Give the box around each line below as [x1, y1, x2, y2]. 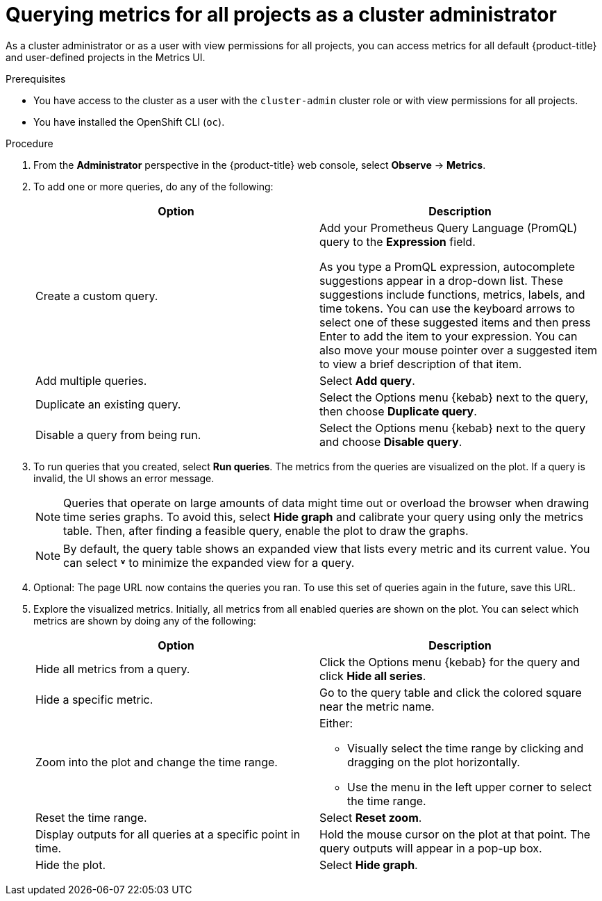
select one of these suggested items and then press [319, 315, 591, 329]
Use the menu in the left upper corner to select [347, 779, 592, 794]
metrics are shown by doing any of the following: [33, 614, 256, 627]
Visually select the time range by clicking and [347, 741, 584, 755]
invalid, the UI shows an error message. [33, 472, 215, 484]
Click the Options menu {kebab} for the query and [319, 654, 580, 669]
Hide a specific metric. [35, 692, 153, 706]
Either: [319, 716, 353, 730]
